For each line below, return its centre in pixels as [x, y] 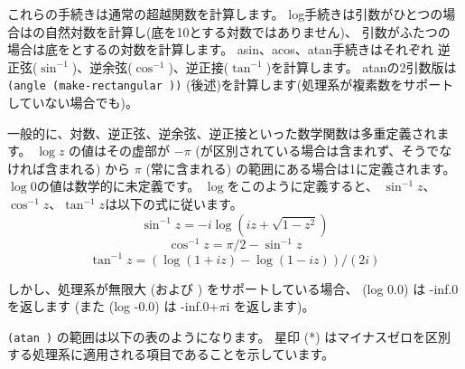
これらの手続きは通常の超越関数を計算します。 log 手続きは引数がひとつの [225, 14]
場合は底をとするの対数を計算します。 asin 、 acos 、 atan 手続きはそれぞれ [221, 49]
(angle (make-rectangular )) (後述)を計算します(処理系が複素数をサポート [231, 85]
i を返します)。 [270, 306]
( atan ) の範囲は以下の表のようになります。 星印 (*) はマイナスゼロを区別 [229, 336]
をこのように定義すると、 [303, 186]
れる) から [100, 168]
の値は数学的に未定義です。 [118, 186]
